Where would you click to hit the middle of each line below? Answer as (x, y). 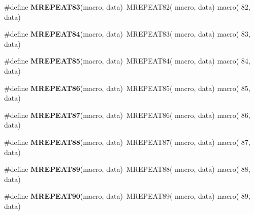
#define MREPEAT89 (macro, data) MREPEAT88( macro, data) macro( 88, (127, 169)
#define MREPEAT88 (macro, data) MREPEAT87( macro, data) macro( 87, (127, 142)
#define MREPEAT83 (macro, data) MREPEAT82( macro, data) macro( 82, (127, 7)
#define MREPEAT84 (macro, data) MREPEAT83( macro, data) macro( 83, (127, 34)
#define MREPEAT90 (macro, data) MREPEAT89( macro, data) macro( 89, (127, 196)
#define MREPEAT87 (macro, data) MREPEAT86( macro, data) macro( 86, (127, 115)
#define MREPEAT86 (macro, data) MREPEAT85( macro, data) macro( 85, (127, 88)
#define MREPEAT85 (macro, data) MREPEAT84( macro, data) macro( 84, (127, 61)
